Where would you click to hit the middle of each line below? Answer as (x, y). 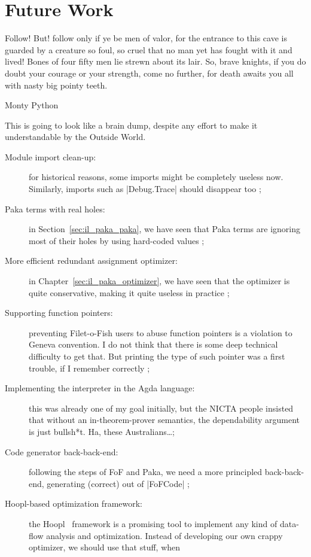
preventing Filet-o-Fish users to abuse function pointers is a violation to (161, 332)
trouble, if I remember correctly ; (89, 368)
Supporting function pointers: (59, 313)
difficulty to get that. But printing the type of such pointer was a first (157, 356)
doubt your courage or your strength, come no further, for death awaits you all (149, 73)
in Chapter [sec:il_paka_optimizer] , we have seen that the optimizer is (159, 281)
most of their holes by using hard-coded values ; (117, 240)
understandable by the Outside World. (75, 137)
